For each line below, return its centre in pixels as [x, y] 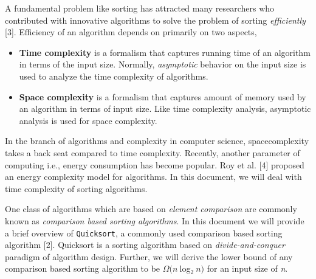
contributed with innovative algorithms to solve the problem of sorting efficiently [155, 20]
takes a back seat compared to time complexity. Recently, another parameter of [153, 152]
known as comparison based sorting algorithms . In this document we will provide [155, 220]
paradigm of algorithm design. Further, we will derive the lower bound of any [149, 256]
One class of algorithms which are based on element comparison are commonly [151, 209]
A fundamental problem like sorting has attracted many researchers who [140, 8]
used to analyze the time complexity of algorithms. [114, 76]
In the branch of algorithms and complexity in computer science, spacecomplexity [157, 141]
